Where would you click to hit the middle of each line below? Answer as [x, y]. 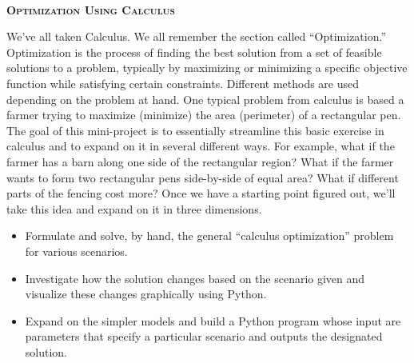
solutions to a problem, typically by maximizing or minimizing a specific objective [207, 68]
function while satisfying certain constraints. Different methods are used [183, 83]
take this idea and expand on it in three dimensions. [134, 208]
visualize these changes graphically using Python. [146, 294]
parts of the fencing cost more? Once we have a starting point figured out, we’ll [201, 193]
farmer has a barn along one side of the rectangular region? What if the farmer [200, 161]
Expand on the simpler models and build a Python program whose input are [213, 320]
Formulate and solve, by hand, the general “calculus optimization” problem [209, 235]
